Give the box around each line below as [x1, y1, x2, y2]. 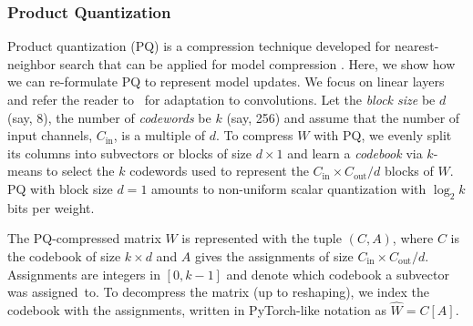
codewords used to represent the [129, 161, 309, 180]
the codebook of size [7, 246, 121, 265]
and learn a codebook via [287, 143, 423, 162]
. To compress [216, 126, 293, 145]
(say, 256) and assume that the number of [226, 107, 460, 127]
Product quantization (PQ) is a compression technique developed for [7, 36, 391, 56]
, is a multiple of [113, 126, 206, 145]
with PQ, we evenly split [314, 126, 452, 145]
